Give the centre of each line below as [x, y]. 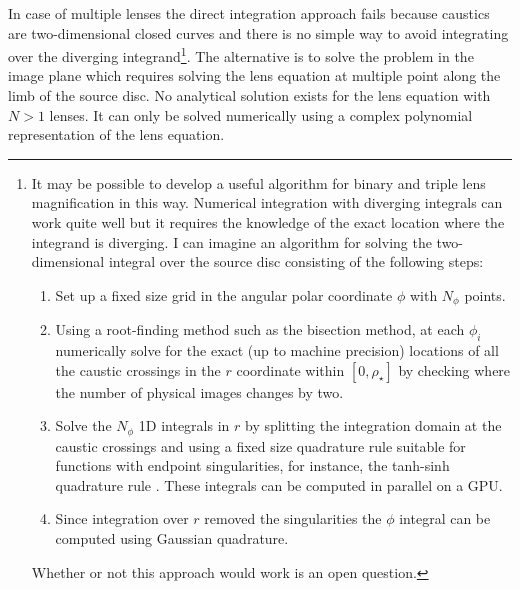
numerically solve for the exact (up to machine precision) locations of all [277, 350]
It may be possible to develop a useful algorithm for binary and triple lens [258, 182]
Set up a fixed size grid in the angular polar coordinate [224, 294]
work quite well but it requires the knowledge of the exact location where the [268, 222]
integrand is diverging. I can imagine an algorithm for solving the [231, 241]
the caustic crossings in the [138, 369]
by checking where [454, 369]
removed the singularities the [293, 518]
